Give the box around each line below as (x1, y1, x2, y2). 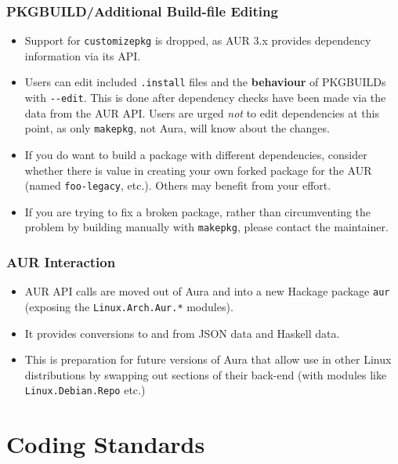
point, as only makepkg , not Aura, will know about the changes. (24, 120, 330, 136)
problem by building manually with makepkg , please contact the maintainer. (24, 219, 389, 235)
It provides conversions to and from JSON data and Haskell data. (24, 324, 340, 341)
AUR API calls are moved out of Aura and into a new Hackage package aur (24, 283, 390, 299)
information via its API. (24, 47, 141, 63)
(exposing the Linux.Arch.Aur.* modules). (24, 299, 233, 314)
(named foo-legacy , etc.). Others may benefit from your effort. (24, 177, 331, 194)
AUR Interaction (6, 252, 116, 272)
